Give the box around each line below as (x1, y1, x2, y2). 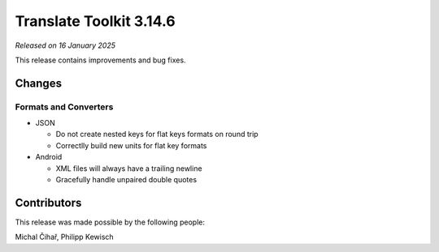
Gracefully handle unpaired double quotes (55, 175, 198, 185)
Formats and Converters (15, 101, 114, 113)
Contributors (15, 195, 82, 210)
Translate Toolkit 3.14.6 (15, 12, 176, 30)
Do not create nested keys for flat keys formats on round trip (55, 130, 259, 139)
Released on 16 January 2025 (15, 41, 116, 50)
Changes (15, 76, 63, 90)
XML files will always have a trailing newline (55, 163, 202, 173)
